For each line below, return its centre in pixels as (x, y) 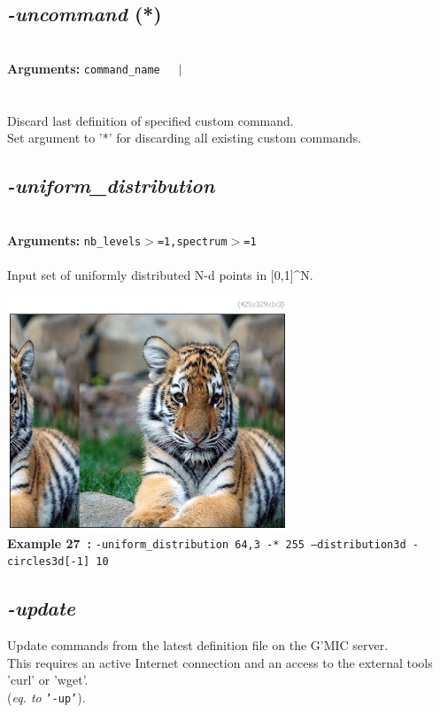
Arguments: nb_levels (74, 240)
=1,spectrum (192, 241)
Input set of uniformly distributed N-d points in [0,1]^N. (160, 274)
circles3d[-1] (49, 562)
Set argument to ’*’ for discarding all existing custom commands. (184, 138)
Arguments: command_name (84, 68)
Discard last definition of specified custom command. (151, 120)
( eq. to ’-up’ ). (46, 697)
